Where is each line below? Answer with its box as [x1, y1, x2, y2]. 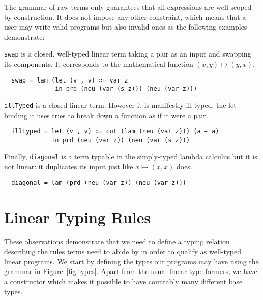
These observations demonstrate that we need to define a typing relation [4, 236, 230, 247]
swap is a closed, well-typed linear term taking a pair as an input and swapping [4, 48, 251, 59]
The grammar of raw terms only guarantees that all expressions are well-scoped [4, 2, 252, 12]
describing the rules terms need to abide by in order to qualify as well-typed [4, 246, 242, 257]
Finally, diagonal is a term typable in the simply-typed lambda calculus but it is [4, 151, 257, 161]
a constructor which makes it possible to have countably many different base [4, 276, 243, 286]
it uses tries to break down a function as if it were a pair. [30, 110, 208, 120]
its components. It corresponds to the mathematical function [4, 59, 193, 69]
